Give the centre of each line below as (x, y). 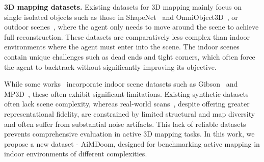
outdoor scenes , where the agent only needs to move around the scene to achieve (131, 27)
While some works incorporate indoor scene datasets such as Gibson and (121, 84)
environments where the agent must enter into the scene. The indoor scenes (122, 47)
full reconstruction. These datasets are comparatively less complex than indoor (127, 36)
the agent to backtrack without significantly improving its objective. (110, 66)
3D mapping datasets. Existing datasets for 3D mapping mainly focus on (123, 7)
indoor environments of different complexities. (76, 154)
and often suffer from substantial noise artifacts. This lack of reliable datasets (125, 124)
